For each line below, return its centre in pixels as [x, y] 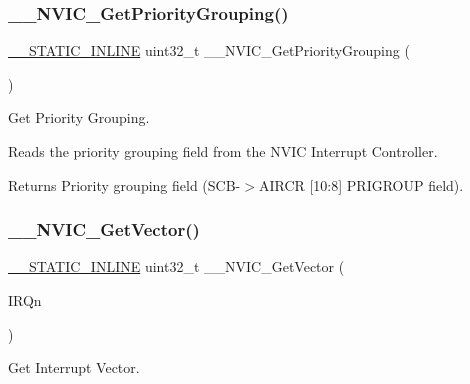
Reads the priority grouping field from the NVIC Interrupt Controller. [223, 151]
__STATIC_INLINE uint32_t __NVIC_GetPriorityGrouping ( [209, 50]
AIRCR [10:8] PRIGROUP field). [361, 184]
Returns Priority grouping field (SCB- [124, 184]
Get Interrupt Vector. [74, 367]
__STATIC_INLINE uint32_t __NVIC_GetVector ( [176, 266]
